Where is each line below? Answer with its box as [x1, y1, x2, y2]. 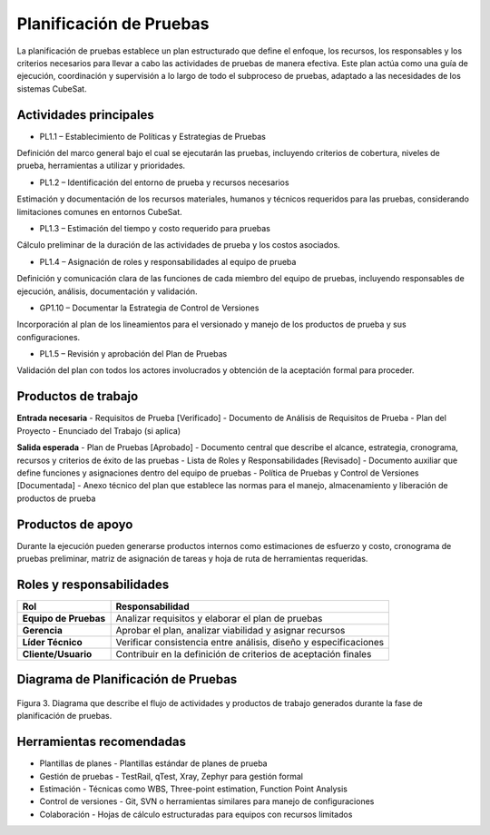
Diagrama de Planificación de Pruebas [16, 672, 238, 687]
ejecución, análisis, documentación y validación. [16, 286, 199, 297]
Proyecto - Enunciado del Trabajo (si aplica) [16, 425, 181, 436]
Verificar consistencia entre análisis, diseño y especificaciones [115, 635, 385, 648]
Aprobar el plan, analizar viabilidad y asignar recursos [115, 624, 346, 636]
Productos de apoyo [16, 516, 133, 532]
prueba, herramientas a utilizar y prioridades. [16, 160, 186, 172]
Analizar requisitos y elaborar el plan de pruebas [115, 612, 323, 624]
